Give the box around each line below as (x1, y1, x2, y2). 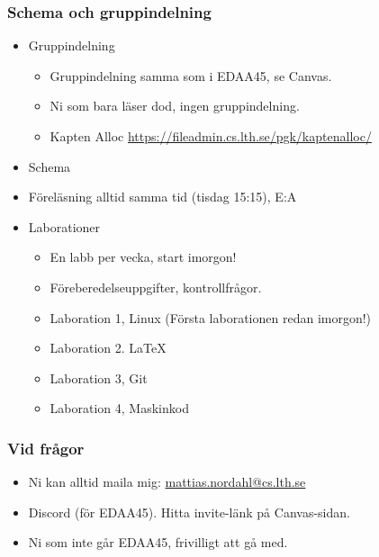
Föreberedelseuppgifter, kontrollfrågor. (50, 277, 262, 296)
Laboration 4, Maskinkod (50, 399, 189, 418)
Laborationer (28, 217, 101, 236)
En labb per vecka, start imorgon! (50, 247, 237, 266)
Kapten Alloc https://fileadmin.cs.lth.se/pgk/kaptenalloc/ (50, 127, 372, 145)
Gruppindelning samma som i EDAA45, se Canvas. (50, 66, 332, 85)
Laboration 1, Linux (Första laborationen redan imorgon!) (50, 308, 372, 327)
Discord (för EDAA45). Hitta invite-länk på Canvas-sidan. (28, 502, 350, 521)
